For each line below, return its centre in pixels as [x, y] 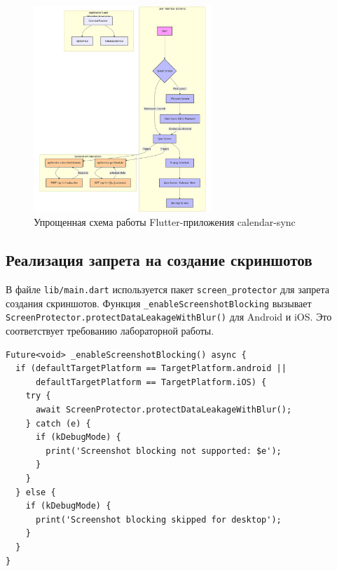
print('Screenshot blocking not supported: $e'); [164, 451]
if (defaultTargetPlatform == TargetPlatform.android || [151, 369]
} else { [36, 492]
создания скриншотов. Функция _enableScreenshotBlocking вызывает [159, 303]
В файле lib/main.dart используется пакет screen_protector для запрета [167, 289]
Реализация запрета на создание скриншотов [159, 260]
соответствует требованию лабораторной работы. [110, 331]
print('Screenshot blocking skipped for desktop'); [158, 519]
